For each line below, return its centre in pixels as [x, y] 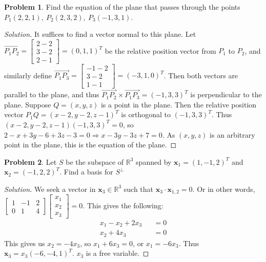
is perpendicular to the [226, 94]
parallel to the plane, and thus [52, 94]
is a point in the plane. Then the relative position [179, 104]
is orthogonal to [146, 114]
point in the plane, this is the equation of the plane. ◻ [90, 145]
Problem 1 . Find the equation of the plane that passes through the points [122, 7]
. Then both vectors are [201, 75]
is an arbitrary [232, 134]
